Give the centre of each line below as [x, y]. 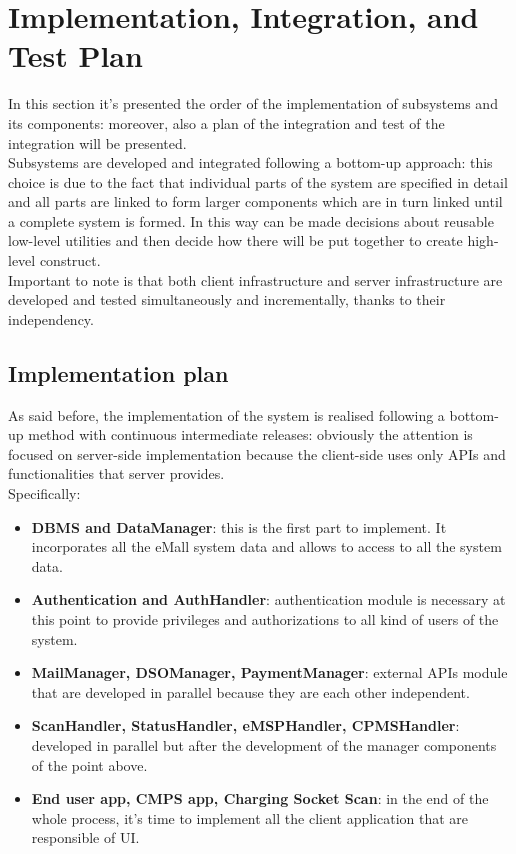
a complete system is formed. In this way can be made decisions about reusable [251, 220]
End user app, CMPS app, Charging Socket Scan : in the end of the [260, 798]
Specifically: [44, 493]
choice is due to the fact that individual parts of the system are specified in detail [258, 181]
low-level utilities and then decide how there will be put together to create [235, 240]
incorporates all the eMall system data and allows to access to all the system [266, 546]
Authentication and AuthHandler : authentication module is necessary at [268, 599]
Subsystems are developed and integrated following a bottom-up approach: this [250, 162]
